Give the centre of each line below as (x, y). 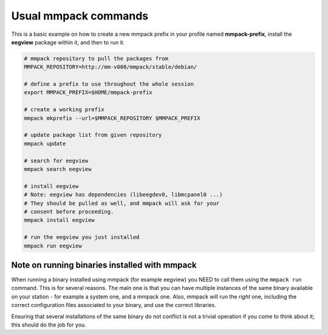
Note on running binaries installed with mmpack (104, 265)
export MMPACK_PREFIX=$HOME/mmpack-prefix (88, 92)
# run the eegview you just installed (82, 237)
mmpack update (45, 143)
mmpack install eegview (60, 220)
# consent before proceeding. (69, 212)
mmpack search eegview (58, 169)
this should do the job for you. (49, 325)
